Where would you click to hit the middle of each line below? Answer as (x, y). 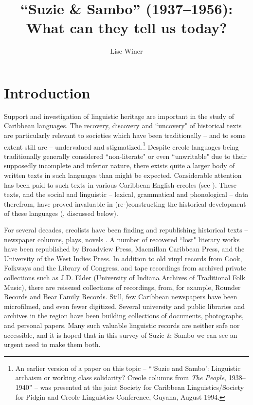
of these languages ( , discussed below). (61, 213)
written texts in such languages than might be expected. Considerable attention (123, 175)
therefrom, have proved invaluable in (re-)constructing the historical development (125, 203)
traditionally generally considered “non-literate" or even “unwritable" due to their (125, 156)
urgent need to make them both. (52, 344)
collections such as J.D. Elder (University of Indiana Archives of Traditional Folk (125, 277)
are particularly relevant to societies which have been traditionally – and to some (125, 135)
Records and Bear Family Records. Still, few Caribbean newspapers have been (121, 297)
